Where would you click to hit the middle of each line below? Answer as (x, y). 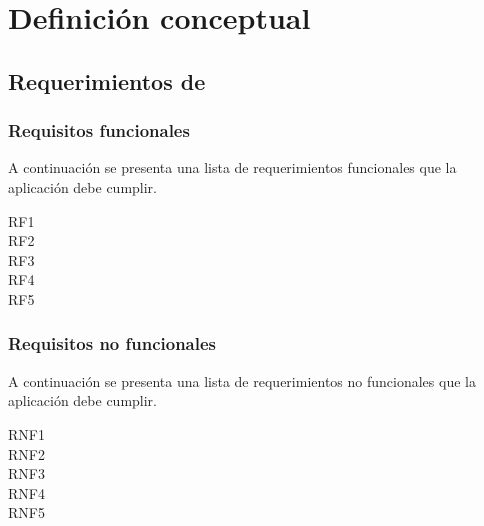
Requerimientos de (107, 80)
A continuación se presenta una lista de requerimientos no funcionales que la (242, 380)
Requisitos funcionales (99, 130)
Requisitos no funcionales (112, 343)
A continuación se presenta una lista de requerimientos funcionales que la (232, 167)
